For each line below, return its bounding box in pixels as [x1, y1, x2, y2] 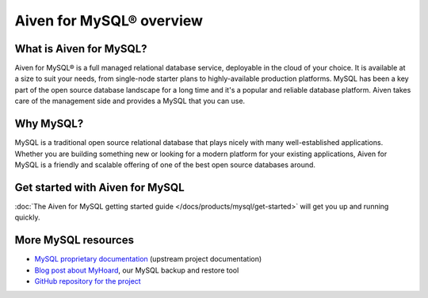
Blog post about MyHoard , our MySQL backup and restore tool [34, 266, 239, 275]
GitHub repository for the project [34, 276, 142, 285]
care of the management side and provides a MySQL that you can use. [14, 96, 246, 106]
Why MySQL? [14, 117, 84, 131]
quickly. [14, 212, 40, 222]
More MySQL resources [14, 234, 135, 247]
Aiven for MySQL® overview [14, 12, 204, 29]
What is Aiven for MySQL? [14, 42, 147, 55]
